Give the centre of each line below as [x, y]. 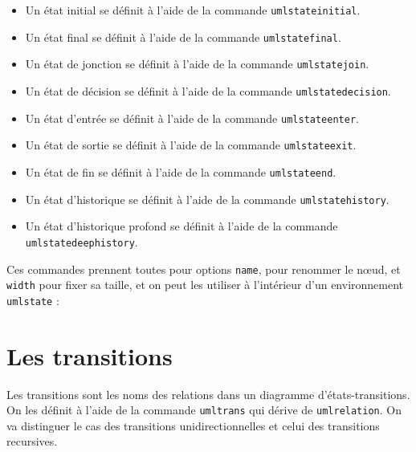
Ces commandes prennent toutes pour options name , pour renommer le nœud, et [204, 269]
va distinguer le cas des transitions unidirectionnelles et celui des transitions [193, 425]
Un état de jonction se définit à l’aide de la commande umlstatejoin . [197, 64]
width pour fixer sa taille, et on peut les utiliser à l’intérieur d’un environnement [205, 285]
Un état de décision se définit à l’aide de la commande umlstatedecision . [208, 90]
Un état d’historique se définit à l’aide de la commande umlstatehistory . [207, 199]
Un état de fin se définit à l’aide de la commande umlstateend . [181, 171]
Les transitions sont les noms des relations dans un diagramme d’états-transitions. [208, 394]
